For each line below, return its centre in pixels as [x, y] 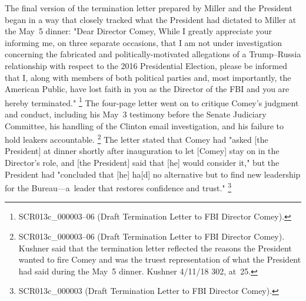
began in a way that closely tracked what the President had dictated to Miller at [151, 19]
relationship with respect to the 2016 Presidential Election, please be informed [146, 65]
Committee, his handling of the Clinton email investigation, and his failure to [144, 125]
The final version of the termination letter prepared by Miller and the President [149, 8]
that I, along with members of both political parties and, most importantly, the [148, 77]
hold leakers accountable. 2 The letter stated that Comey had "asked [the [137, 138]
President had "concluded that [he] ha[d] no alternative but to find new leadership [153, 174]
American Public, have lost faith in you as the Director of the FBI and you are [147, 89]
